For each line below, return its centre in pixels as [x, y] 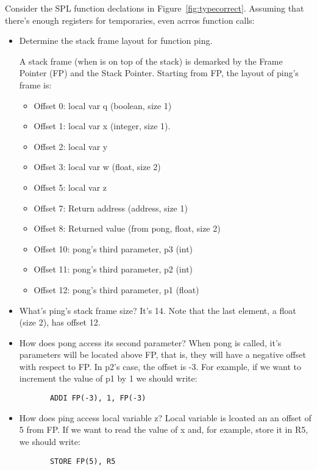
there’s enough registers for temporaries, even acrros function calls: [130, 20]
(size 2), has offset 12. [60, 322]
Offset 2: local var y [71, 146]
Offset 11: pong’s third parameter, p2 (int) [113, 269]
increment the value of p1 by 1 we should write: [108, 378]
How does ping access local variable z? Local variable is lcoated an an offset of [165, 417]
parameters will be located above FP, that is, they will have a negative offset [162, 354]
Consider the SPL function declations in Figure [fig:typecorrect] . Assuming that [155, 8]
